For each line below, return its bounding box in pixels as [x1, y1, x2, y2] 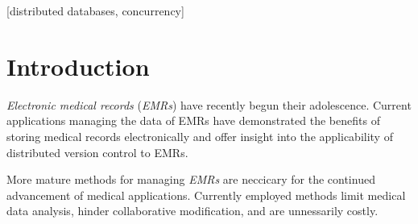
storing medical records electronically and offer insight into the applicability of [6, 127, 393, 144]
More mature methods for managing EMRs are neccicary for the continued [6, 171, 375, 188]
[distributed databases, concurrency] [6, 2, 184, 19]
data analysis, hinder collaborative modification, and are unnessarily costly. [6, 202, 379, 219]
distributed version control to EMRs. [6, 143, 188, 160]
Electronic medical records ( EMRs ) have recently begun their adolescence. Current [6, 96, 412, 113]
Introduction [6, 49, 150, 82]
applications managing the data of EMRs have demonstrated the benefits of [6, 112, 380, 129]
